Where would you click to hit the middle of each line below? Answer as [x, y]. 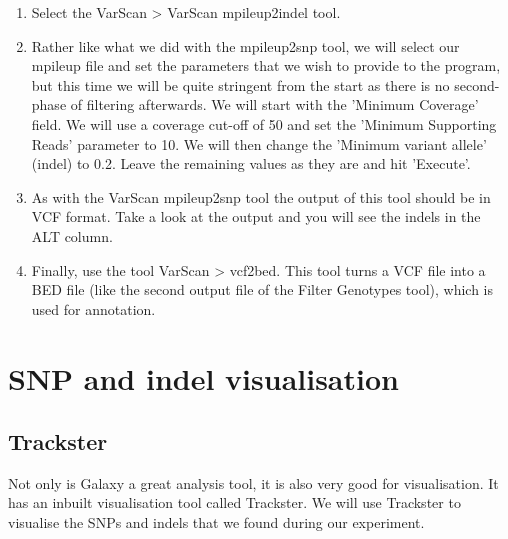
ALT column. [72, 235]
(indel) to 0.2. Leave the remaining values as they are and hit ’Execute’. [251, 163]
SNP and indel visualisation [203, 377]
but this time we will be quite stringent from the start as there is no [240, 84]
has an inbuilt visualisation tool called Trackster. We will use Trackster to [234, 502]
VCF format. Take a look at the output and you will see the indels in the [256, 216]
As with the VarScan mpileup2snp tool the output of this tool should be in [261, 196]
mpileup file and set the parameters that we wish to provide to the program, [266, 65]
